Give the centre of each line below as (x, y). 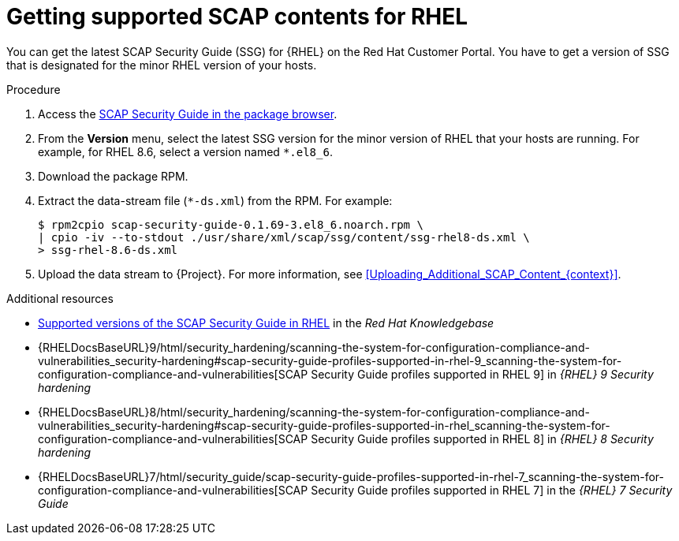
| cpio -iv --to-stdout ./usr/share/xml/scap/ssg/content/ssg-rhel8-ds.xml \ (284, 237)
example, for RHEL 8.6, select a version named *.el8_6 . (185, 151)
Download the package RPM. (113, 176)
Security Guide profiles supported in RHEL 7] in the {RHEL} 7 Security (492, 490)
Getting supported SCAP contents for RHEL (237, 17)
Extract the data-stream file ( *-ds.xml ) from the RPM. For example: (215, 200)
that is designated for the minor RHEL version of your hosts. (162, 65)
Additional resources (60, 298)
